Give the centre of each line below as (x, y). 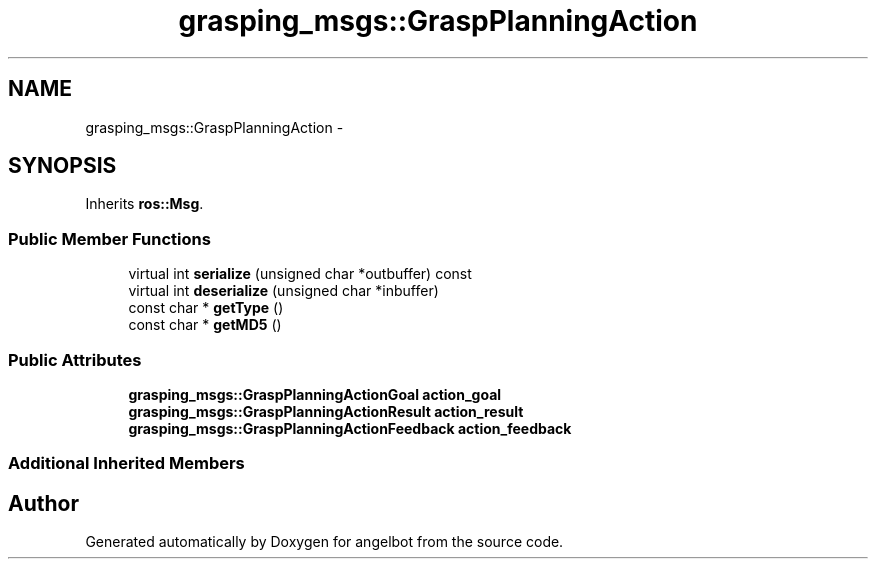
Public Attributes (75, 359)
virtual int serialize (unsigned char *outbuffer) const (300, 274)
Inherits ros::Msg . (144, 204)
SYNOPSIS (62, 166)
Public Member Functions (109, 238)
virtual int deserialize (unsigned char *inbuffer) (283, 291)
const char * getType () (206, 308)
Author (43, 503)
